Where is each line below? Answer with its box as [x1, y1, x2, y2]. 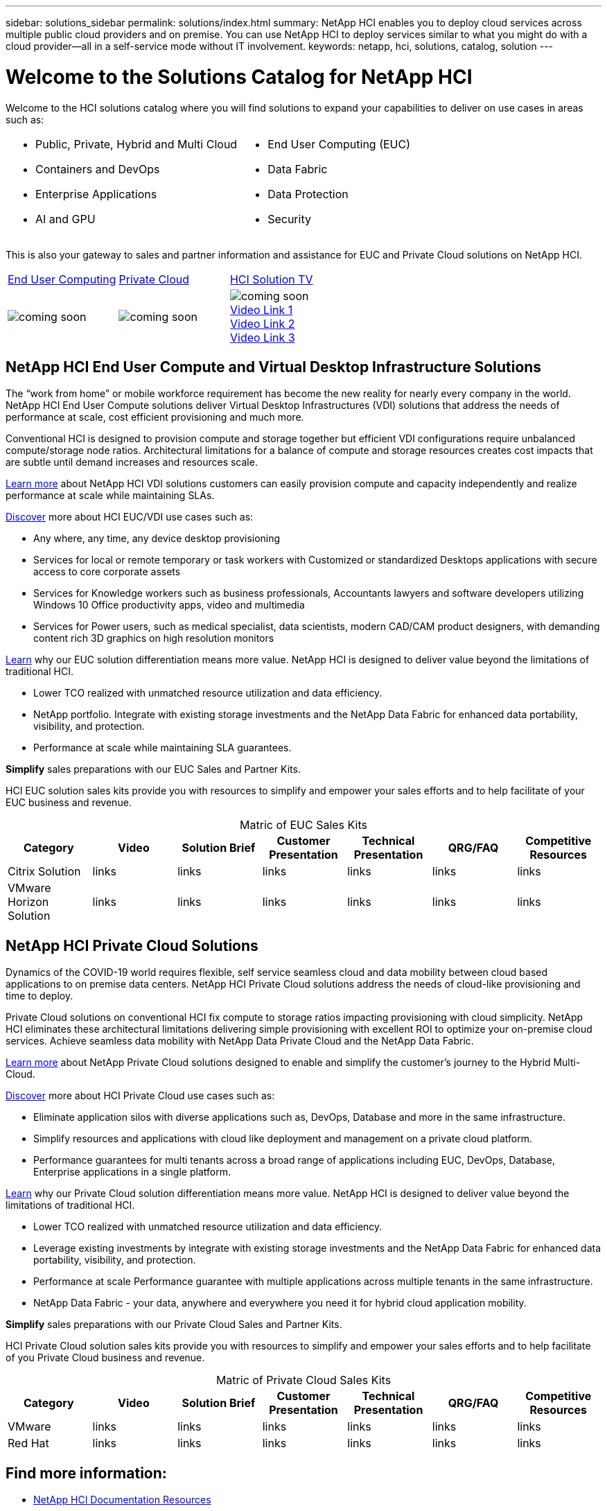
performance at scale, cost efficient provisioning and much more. [6, 411, 304, 423]
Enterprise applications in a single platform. [33, 1166, 231, 1178]
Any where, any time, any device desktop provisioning [33, 532, 281, 545]
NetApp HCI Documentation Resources [33, 1494, 211, 1506]
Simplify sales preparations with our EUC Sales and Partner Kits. [6, 763, 301, 776]
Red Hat [8, 1436, 49, 1451]
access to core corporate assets [33, 566, 181, 578]
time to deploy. [6, 990, 73, 1002]
